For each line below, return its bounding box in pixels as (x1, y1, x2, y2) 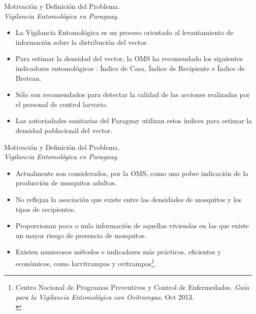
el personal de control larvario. (15, 99, 108, 109)
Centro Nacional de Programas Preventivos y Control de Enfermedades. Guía (15, 282, 249, 292)
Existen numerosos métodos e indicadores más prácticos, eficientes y (15, 246, 222, 257)
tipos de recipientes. (15, 204, 76, 214)
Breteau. (15, 72, 41, 83)
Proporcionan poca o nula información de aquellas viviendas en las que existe (15, 220, 249, 231)
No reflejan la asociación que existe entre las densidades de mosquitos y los (15, 194, 242, 204)
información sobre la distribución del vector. (15, 36, 149, 47)
